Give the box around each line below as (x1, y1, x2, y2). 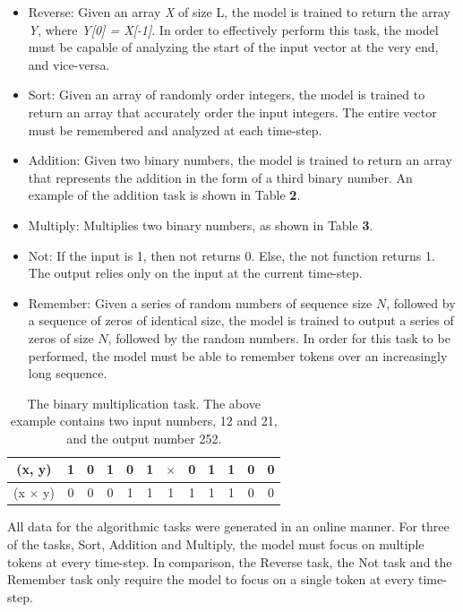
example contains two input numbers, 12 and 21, (10, 411, 278, 430)
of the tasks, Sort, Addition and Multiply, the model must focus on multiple (7, 535, 424, 553)
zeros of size (28, 328, 94, 347)
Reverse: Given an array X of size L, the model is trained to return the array (28, 3, 450, 21)
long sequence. (28, 364, 107, 383)
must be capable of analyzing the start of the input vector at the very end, (28, 38, 439, 56)
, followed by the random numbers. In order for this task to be (107, 328, 450, 347)
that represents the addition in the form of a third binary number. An (28, 168, 413, 186)
